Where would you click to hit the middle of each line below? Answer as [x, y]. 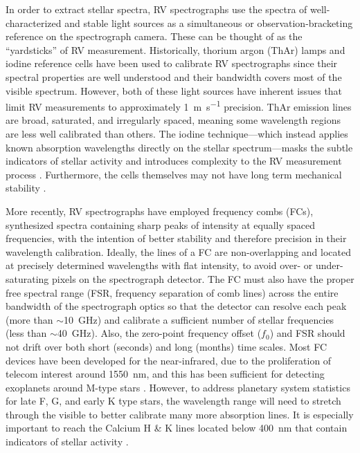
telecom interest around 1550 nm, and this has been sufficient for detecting [165, 374]
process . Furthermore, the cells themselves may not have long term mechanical [174, 174]
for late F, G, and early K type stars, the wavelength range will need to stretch [173, 401]
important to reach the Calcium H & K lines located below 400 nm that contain [177, 428]
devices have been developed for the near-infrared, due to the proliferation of [169, 360]
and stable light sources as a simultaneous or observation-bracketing [209, 22]
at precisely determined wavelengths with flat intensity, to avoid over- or [159, 265]
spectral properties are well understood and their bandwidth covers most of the [174, 76]
